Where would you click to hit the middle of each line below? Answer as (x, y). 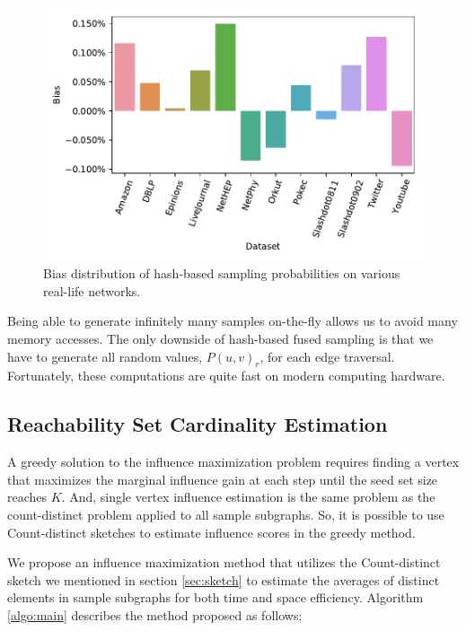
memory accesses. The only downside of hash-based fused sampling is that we (220, 339)
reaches (27, 497)
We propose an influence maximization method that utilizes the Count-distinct (224, 562)
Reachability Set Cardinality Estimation (198, 424)
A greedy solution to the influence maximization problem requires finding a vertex (233, 462)
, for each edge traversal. (327, 356)
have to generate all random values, (105, 356)
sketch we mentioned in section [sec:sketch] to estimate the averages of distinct (224, 579)
